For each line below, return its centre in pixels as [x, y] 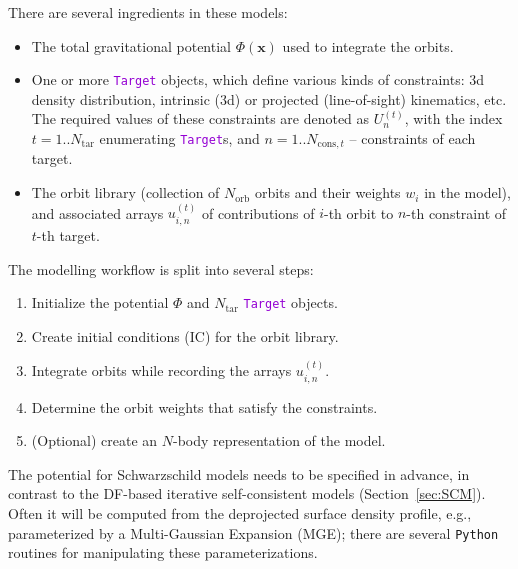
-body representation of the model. [279, 440]
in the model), [467, 192]
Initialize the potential [100, 302]
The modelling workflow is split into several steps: [161, 268]
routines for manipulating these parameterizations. [163, 552]
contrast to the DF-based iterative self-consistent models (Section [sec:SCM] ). [247, 493]
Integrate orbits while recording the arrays [161, 370]
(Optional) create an [94, 440]
